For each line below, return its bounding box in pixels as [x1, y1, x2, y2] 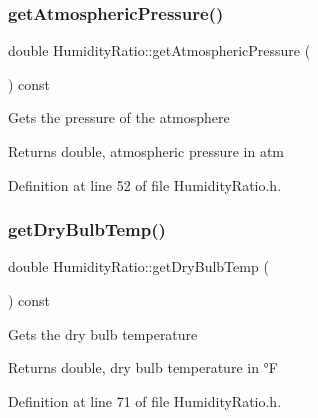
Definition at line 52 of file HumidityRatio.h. [8, 174, 282, 195]
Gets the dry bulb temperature [8, 323, 198, 344]
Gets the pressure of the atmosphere [8, 107, 230, 128]
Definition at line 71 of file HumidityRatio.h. [8, 390, 282, 411]
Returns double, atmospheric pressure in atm [8, 141, 285, 161]
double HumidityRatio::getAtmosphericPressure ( [8, 40, 311, 61]
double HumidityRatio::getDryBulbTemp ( [8, 256, 269, 277]
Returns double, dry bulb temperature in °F [8, 357, 278, 378]
